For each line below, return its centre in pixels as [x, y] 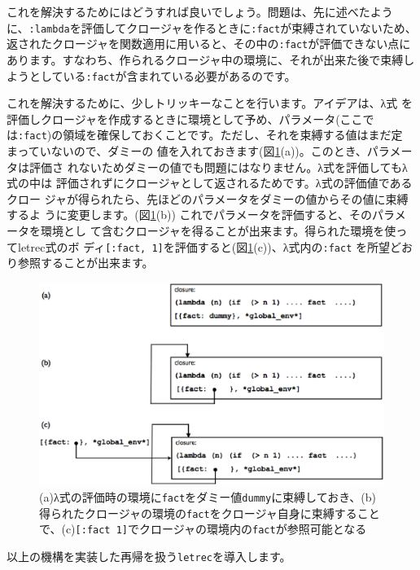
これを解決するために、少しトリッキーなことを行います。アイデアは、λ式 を [210, 103]
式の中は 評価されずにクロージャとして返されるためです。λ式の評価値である [210, 183]
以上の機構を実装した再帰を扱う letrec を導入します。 [149, 557]
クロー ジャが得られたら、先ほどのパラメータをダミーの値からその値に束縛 [208, 198]
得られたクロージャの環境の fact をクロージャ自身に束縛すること [210, 513]
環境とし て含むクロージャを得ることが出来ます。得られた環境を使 [218, 230]
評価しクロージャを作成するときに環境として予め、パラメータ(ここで [190, 118]
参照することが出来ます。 [85, 263]
